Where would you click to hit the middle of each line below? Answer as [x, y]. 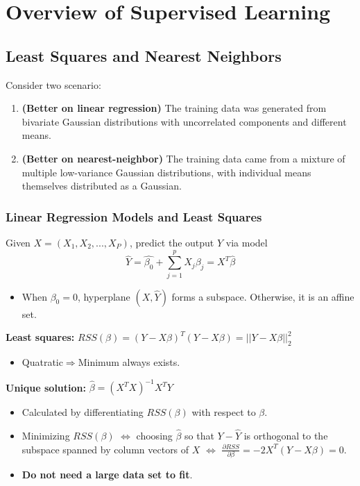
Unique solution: [46, 387]
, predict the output [172, 242]
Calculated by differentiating [83, 412]
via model [247, 242]
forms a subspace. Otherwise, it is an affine [263, 296]
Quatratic [42, 362]
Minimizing [46, 435]
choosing [154, 435]
